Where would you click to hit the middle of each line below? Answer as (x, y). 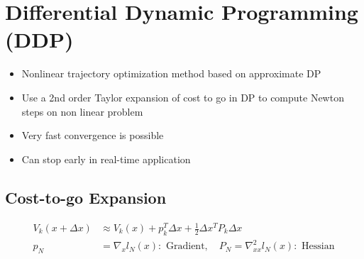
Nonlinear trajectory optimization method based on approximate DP (171, 73)
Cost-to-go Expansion (86, 197)
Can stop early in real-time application (106, 159)
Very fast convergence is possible (93, 135)
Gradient (186, 247)
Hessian (318, 247)
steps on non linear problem (82, 111)
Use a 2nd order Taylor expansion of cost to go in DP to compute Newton (183, 97)
